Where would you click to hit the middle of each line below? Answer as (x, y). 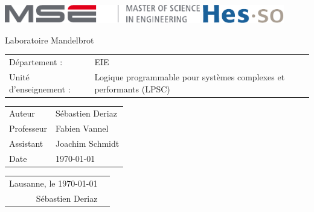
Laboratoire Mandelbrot (50, 40)
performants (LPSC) (132, 88)
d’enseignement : (40, 88)
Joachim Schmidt (88, 143)
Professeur (28, 128)
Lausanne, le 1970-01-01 (53, 183)
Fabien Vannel (82, 128)
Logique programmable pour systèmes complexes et (190, 77)
